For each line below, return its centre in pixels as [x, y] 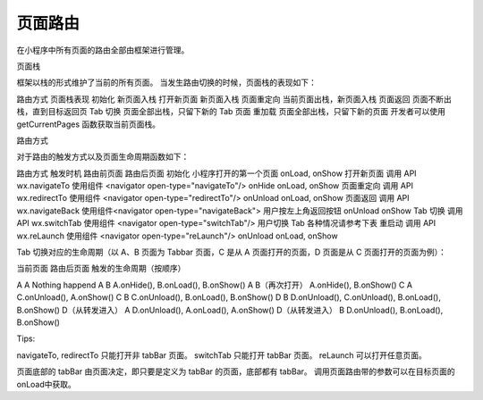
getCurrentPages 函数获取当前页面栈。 [89, 124]
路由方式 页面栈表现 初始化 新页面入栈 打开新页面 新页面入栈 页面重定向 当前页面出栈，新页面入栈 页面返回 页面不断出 [234, 99]
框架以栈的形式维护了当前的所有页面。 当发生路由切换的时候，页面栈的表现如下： [166, 83]
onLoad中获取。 [46, 384]
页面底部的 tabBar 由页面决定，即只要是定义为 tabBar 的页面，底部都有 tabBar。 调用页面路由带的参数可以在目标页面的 [236, 371]
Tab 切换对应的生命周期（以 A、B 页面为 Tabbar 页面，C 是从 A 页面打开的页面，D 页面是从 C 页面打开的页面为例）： [232, 252]
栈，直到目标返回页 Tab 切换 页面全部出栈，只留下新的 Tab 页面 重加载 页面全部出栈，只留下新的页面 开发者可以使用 [231, 112]
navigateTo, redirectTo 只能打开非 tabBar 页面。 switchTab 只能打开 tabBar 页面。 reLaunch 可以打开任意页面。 [221, 355]
